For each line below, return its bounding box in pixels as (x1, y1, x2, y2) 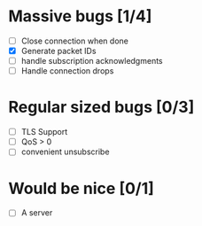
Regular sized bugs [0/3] (8, 97, 195, 117)
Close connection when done (20, 35, 129, 46)
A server (20, 207, 53, 218)
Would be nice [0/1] (8, 178, 154, 199)
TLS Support (20, 127, 68, 137)
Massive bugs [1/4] (8, 6, 152, 27)
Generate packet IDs (20, 46, 97, 56)
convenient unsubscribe (20, 146, 110, 157)
